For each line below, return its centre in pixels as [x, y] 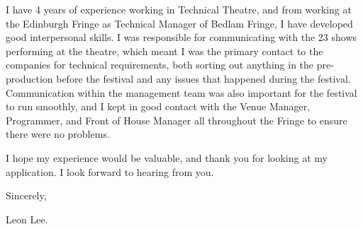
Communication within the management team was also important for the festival [181, 92]
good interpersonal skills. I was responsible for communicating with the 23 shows [181, 37]
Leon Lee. [27, 219]
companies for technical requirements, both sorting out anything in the [160, 65]
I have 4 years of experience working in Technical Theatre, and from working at [179, 9]
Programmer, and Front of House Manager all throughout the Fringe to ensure [177, 120]
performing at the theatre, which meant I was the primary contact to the [164, 51]
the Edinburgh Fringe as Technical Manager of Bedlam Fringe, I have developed [179, 23]
